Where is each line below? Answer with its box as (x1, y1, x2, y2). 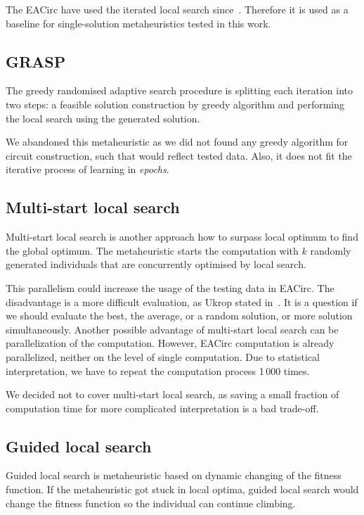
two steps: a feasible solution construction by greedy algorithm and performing (6, 96, 345, 111)
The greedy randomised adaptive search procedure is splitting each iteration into (6, 83, 353, 98)
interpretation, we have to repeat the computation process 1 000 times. (6, 363, 310, 378)
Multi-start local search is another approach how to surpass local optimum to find (6, 229, 358, 244)
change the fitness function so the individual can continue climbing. (6, 495, 296, 510)
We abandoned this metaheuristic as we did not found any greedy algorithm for (6, 134, 349, 149)
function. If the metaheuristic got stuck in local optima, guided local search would (6, 482, 359, 497)
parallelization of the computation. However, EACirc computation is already (6, 336, 334, 350)
